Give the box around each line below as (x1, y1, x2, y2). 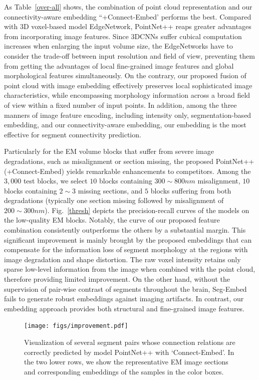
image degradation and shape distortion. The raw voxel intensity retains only (4, 254, 241, 264)
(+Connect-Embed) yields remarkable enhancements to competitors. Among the (4, 165, 251, 176)
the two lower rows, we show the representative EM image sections (24, 356, 228, 367)
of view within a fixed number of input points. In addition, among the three (4, 99, 237, 110)
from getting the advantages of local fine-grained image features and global (4, 60, 234, 71)
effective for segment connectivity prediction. (4, 129, 141, 139)
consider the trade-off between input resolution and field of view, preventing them (4, 50, 255, 61)
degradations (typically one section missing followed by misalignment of (4, 195, 224, 206)
